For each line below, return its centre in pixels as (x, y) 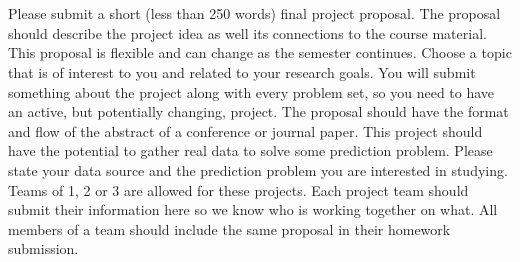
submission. (43, 248)
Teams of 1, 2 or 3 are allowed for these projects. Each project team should (238, 189)
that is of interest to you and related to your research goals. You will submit (242, 71)
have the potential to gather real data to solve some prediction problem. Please (250, 150)
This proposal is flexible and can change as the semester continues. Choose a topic (260, 52)
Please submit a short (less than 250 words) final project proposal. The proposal (254, 13)
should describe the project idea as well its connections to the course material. (247, 32)
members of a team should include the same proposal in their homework (229, 228)
